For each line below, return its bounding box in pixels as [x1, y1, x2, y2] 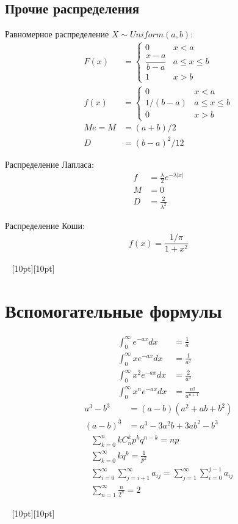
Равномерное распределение [5, 28, 109, 40]
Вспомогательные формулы [5, 298, 222, 323]
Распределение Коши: [5, 219, 85, 231]
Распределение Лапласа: [5, 157, 94, 170]
